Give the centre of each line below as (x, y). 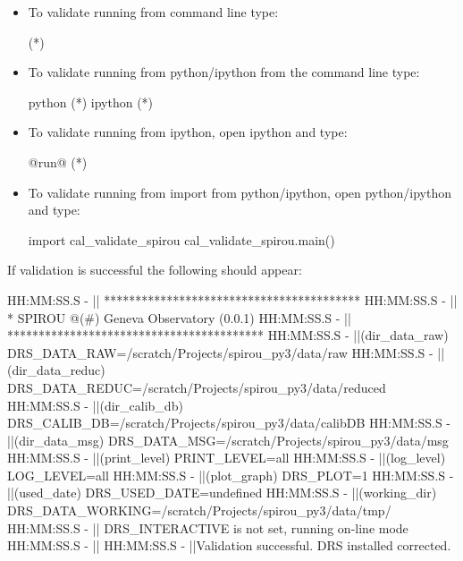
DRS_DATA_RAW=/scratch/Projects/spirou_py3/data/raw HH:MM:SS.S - (220, 352)
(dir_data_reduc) (56, 370)
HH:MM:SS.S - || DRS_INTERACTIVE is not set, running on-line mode (208, 527)
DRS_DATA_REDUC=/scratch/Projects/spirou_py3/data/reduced (197, 387)
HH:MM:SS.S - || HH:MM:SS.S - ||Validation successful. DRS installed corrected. (229, 545)
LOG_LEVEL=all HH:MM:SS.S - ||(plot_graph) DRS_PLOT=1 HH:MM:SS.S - (231, 475)
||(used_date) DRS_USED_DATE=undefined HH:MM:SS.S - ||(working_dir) (222, 493)
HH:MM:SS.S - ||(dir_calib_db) (95, 405)
